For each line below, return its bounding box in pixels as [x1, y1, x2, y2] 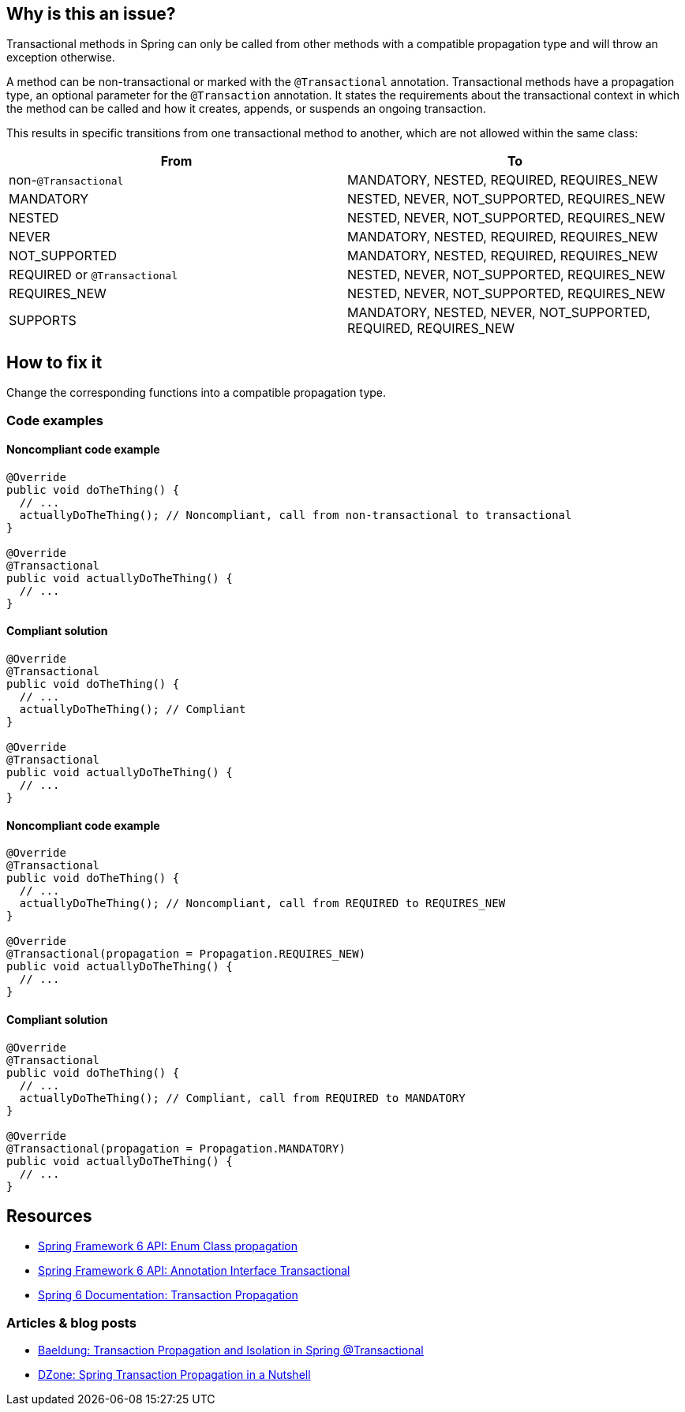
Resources [6, 1205, 92, 1226]
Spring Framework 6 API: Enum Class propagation [38, 1239, 298, 1253]
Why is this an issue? [6, 4, 176, 24]
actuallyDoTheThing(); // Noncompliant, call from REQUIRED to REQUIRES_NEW [19, 897, 506, 910]
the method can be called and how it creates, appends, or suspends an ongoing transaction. [6, 102, 486, 116]
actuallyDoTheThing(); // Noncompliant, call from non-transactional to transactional [19, 508, 572, 521]
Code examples [6, 412, 104, 428]
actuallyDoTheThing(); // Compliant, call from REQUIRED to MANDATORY [19, 1091, 466, 1104]
